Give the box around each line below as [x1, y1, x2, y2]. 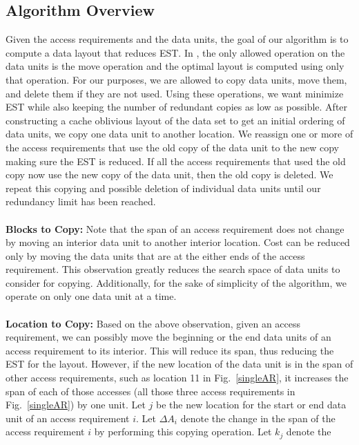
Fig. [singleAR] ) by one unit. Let [6, 397, 146, 412]
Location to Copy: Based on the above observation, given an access [6, 316, 301, 330]
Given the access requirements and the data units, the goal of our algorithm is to [6, 32, 349, 46]
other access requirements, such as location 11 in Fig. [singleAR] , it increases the [6, 370, 349, 385]
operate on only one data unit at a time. [6, 289, 177, 303]
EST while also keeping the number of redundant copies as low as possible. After [6, 100, 348, 114]
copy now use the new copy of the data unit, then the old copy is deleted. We [6, 167, 333, 182]
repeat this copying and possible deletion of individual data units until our [6, 180, 321, 195]
